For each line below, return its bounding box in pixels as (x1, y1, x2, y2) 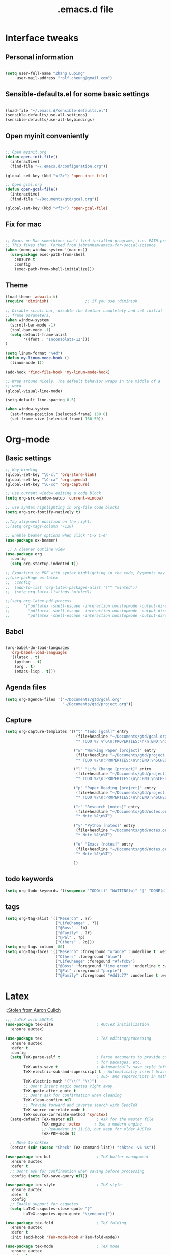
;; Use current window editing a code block (5, 491, 101, 496)
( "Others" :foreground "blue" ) (55, 954, 122, 959)
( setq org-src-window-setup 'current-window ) (5, 495, 103, 501)
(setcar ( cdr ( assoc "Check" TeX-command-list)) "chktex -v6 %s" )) (10, 1145, 156, 1150)
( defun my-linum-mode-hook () (5, 356, 70, 361)
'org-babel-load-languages (10, 650, 67, 655)
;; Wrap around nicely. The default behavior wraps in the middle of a (5, 379, 160, 384)
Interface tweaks (5, 32, 79, 44)
